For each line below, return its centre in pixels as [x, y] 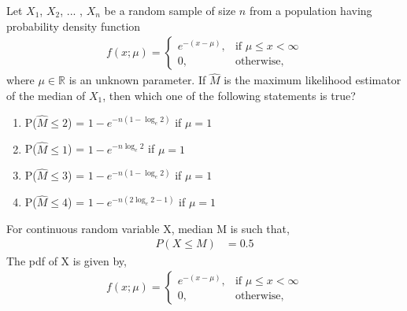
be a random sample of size [170, 10]
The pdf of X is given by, [67, 260]
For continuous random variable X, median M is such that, [148, 228]
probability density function [74, 26]
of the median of [46, 96]
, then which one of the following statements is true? [229, 96]
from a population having [311, 10]
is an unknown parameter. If [137, 80]
